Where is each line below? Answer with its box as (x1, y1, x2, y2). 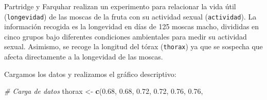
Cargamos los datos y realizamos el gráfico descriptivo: (4, 68, 176, 79)
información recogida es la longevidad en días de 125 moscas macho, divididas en (4, 21, 259, 32)
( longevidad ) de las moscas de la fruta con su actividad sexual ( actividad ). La (4, 11, 257, 22)
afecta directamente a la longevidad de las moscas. (4, 51, 163, 62)
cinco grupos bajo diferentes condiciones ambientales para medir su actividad (4, 31, 247, 42)
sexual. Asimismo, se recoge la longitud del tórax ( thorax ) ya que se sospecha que (4, 41, 263, 52)
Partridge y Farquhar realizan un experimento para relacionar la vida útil (4, 1, 236, 11)
